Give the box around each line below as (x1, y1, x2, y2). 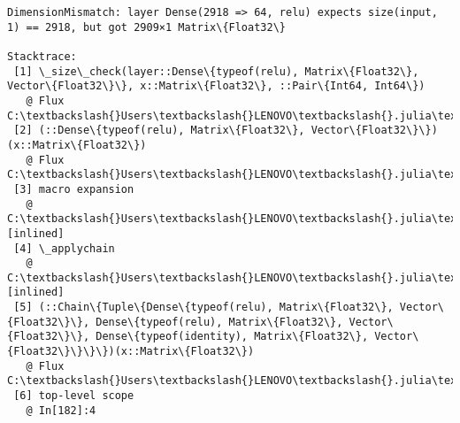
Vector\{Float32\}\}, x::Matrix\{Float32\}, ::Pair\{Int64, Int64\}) (7, 80, 425, 93)
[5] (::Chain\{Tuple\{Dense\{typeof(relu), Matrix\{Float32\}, (13, 301, 394, 314)
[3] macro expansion (13, 182, 134, 196)
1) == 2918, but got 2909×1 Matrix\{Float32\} (7, 20, 286, 34)
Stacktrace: (7, 50, 77, 63)
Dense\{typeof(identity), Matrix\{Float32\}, (96, 330, 369, 343)
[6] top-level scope (13, 389, 134, 403)
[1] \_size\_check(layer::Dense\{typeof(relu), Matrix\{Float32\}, (13, 65, 419, 78)
